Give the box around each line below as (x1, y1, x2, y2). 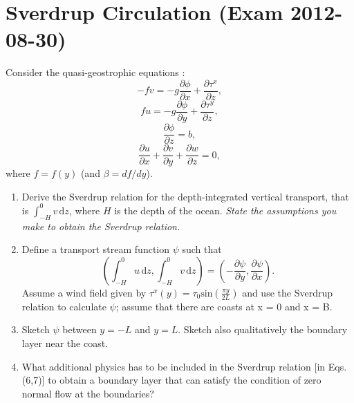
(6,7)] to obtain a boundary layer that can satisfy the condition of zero (21, 373, 322, 387)
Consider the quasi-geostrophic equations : (6, 65, 185, 79)
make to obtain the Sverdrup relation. (21, 218, 180, 233)
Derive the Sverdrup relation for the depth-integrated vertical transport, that (21, 189, 349, 203)
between (62, 322, 97, 337)
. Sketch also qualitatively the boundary (178, 322, 348, 337)
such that (182, 242, 222, 256)
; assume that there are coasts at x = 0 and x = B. (115, 299, 333, 313)
